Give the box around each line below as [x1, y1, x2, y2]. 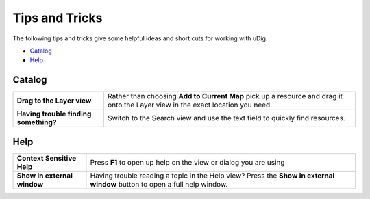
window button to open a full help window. [90, 179, 228, 189]
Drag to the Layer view [16, 96, 92, 105]
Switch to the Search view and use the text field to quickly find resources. [107, 114, 345, 123]
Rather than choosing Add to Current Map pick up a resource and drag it [107, 92, 343, 101]
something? [16, 118, 57, 127]
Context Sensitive [16, 153, 77, 163]
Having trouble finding [16, 109, 92, 119]
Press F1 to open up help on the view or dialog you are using [90, 157, 285, 167]
